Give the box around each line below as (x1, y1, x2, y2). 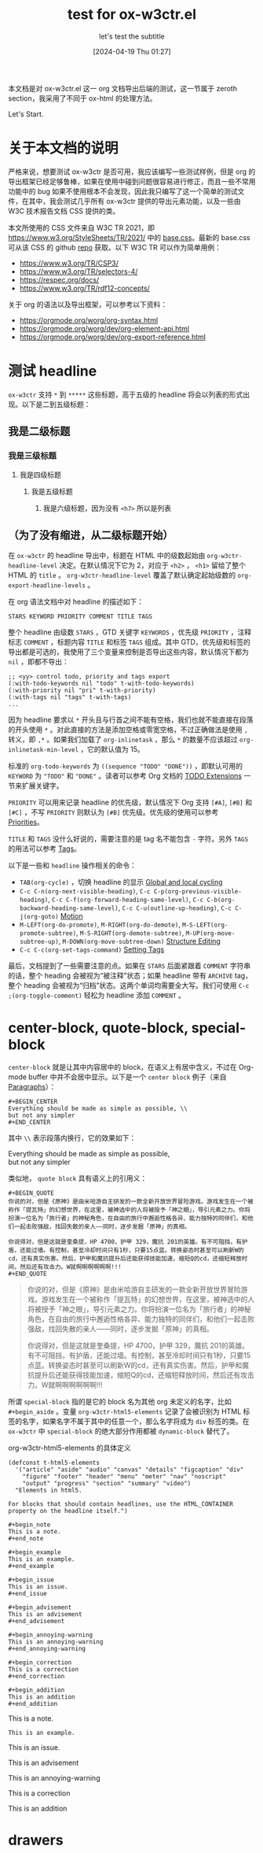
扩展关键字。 (21, 781, 64, 790)
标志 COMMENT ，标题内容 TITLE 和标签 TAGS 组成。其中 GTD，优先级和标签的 (8, 638, 251, 647)
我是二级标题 (8, 425, 71, 438)
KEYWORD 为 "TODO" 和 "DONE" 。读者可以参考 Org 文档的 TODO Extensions (8, 771, 242, 781)
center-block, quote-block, (8, 1019, 188, 1037)
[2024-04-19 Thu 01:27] (93, 46, 171, 56)
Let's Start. (8, 109, 44, 119)
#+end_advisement (8, 1618, 65, 1626)
